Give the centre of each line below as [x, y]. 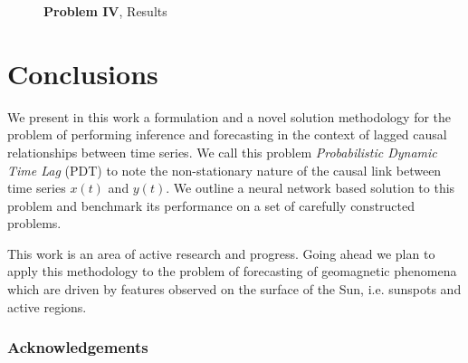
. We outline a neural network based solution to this [310, 188]
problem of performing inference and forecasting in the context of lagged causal [227, 134]
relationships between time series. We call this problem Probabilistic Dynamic [222, 152]
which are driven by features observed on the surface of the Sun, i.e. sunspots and [234, 289]
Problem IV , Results [105, 11]
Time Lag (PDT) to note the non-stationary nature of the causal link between [224, 170]
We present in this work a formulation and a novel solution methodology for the [229, 116]
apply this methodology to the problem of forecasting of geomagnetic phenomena [232, 271]
